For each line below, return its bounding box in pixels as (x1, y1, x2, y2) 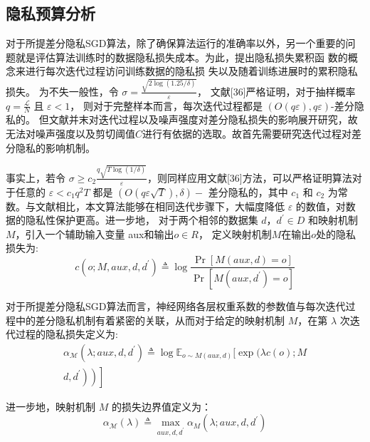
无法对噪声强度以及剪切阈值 (6, 125, 135, 140)
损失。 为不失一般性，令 (6, 83, 119, 98)
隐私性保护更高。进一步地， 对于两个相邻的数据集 (25, 212, 258, 227)
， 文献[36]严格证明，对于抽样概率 (197, 83, 356, 98)
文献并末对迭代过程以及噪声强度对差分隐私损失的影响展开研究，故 (48, 112, 358, 127)
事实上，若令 (6, 170, 65, 185)
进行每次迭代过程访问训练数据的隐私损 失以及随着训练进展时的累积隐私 (25, 63, 358, 78)
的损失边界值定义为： (111, 399, 211, 413)
